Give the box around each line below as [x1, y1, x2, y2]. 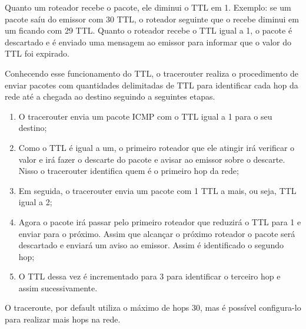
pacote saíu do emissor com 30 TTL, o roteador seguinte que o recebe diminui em [5, 12, 299, 25]
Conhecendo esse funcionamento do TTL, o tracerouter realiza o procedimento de [5, 67, 299, 79]
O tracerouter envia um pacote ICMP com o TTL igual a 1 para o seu [18, 110, 272, 122]
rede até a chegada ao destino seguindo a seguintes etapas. [5, 90, 215, 103]
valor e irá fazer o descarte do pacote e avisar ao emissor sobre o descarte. [18, 153, 285, 165]
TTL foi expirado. [5, 47, 69, 60]
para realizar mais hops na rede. [5, 313, 121, 325]
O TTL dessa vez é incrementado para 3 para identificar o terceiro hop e [18, 270, 281, 282]
